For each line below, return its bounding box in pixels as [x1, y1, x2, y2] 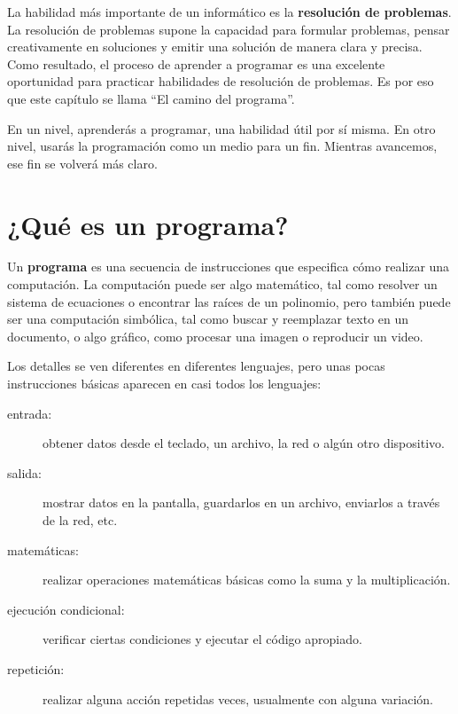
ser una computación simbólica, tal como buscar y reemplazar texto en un [7, 310, 409, 328]
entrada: [7, 404, 52, 422]
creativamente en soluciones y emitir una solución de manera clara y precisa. [7, 37, 423, 56]
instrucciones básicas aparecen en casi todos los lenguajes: [7, 374, 322, 393]
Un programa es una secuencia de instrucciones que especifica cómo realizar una [7, 257, 450, 276]
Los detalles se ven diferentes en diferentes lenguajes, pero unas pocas [7, 357, 385, 375]
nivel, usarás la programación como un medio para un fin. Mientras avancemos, [7, 137, 438, 155]
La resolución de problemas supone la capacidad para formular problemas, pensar [7, 20, 450, 38]
